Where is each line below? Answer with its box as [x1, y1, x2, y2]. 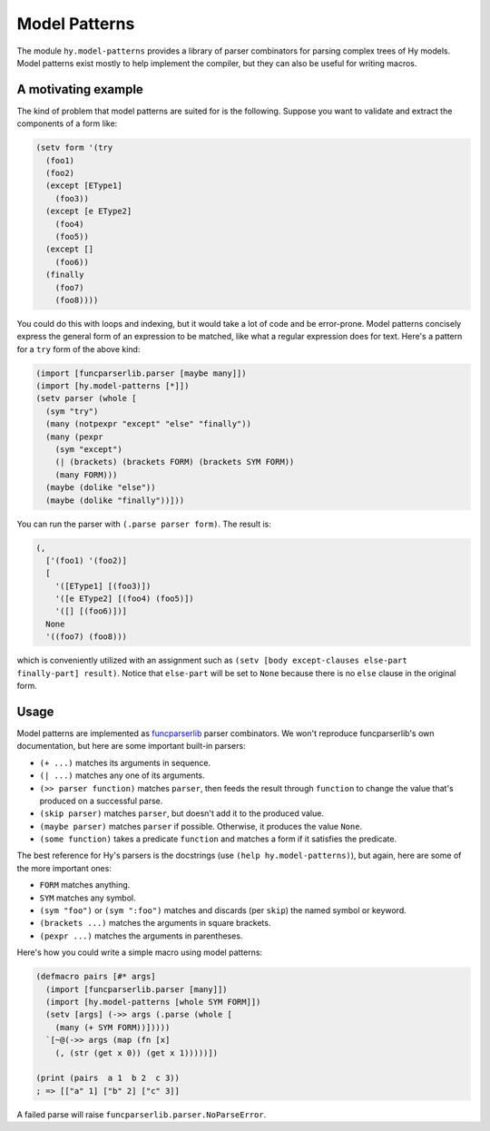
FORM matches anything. [39, 880, 131, 890]
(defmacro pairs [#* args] [35, 971, 156, 982]
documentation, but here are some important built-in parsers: [16, 741, 246, 752]
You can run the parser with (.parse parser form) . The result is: [16, 518, 271, 529]
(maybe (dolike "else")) [45, 482, 156, 493]
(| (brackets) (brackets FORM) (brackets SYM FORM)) [54, 457, 295, 467]
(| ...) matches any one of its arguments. [39, 770, 205, 781]
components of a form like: [16, 118, 118, 129]
